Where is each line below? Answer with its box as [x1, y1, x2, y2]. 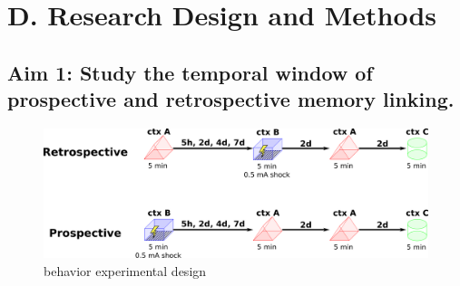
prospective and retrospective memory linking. [7, 85, 455, 113]
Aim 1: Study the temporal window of [7, 58, 373, 86]
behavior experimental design [44, 261, 207, 280]
